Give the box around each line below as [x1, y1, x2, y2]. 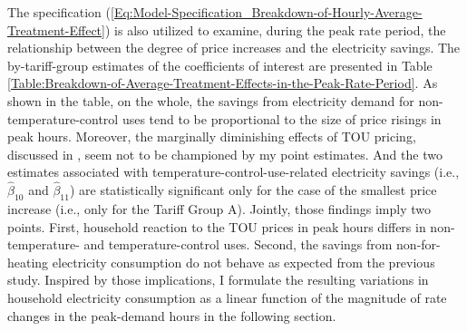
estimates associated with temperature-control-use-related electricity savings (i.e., [7, 162, 460, 181]
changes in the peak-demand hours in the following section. [7, 306, 336, 325]
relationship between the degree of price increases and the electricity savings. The [7, 38, 461, 57]
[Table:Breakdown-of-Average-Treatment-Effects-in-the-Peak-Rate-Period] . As [7, 73, 438, 92]
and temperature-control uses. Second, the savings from [83, 235, 393, 254]
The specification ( [7, 3, 112, 21]
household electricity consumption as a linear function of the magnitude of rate [7, 287, 447, 307]
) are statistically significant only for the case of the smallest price [69, 180, 437, 200]
